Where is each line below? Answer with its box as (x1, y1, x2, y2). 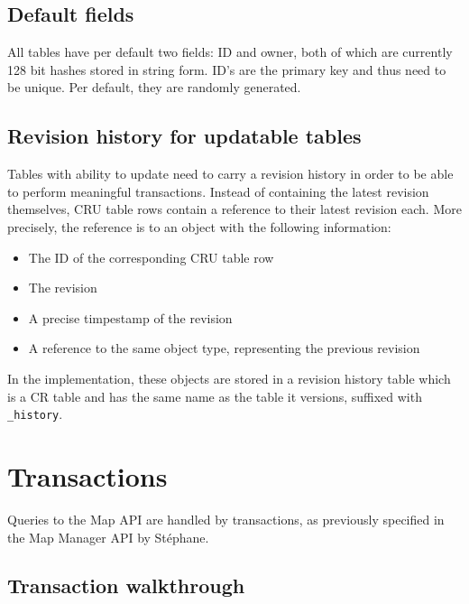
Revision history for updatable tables (7, 122, 362, 150)
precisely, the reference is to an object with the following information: (7, 217, 391, 236)
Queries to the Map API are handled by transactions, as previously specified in (7, 509, 445, 528)
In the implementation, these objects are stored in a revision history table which (7, 368, 451, 387)
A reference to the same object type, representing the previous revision (28, 339, 420, 358)
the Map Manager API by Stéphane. (7, 527, 209, 546)
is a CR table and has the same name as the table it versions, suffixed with (7, 386, 422, 405)
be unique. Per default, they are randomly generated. (7, 78, 301, 97)
